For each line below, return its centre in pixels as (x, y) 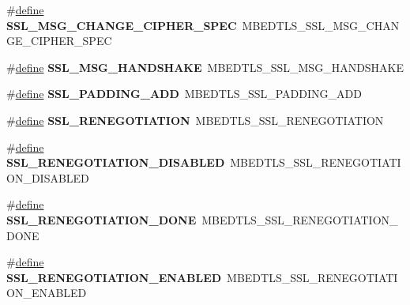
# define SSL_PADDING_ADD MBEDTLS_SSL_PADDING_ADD (184, 94)
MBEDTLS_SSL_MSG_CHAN (321, 25)
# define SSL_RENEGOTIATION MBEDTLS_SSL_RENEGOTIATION (195, 120)
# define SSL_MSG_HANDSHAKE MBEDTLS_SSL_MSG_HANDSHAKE (205, 67)
